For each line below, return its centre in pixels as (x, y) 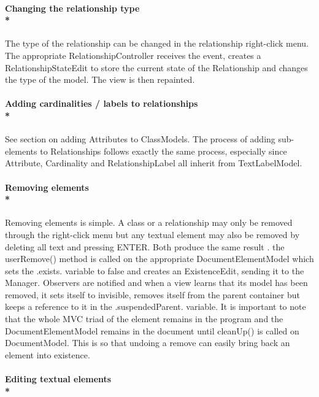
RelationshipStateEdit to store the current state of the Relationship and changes (156, 67)
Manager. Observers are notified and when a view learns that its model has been (156, 283)
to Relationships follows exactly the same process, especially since (163, 151)
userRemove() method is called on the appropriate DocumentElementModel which (159, 259)
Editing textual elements (58, 379)
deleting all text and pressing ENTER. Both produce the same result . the (145, 246)
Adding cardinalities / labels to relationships (102, 103)
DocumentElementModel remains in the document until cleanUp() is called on (152, 330)
